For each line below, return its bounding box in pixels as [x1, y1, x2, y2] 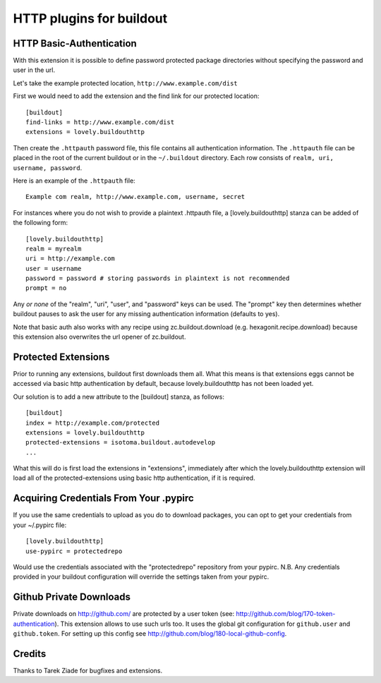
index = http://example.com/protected [25, 418, 160, 427]
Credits [13, 648, 47, 660]
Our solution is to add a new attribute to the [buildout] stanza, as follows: [13, 392, 225, 401]
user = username [25, 265, 82, 272]
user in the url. [13, 66, 56, 74]
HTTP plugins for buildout [13, 11, 168, 26]
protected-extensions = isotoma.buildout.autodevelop [25, 438, 215, 447]
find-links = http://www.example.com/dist [25, 119, 175, 126]
